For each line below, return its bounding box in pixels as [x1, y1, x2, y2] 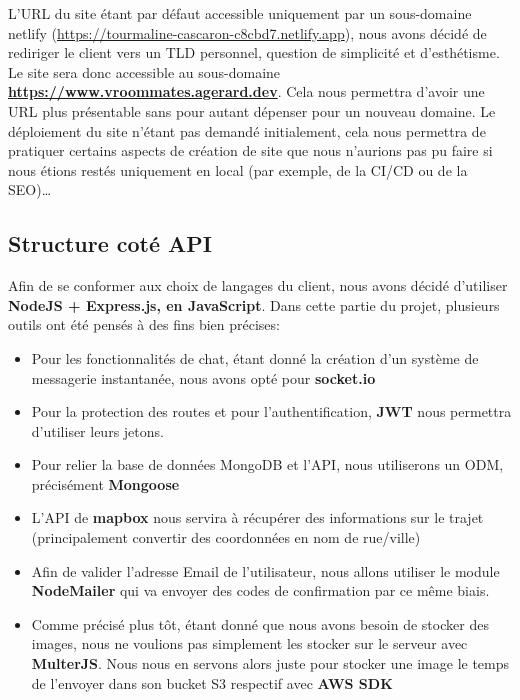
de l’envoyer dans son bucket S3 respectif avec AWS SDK [31, 672, 393, 693]
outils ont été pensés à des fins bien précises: [8, 314, 280, 335]
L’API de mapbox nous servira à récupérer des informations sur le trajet [31, 507, 484, 528]
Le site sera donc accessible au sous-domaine [8, 61, 281, 82]
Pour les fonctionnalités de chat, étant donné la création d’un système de [31, 347, 479, 368]
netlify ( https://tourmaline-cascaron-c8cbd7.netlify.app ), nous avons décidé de [8, 22, 487, 43]
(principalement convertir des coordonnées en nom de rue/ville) [31, 527, 421, 548]
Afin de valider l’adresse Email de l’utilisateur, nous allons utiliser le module [31, 560, 500, 581]
